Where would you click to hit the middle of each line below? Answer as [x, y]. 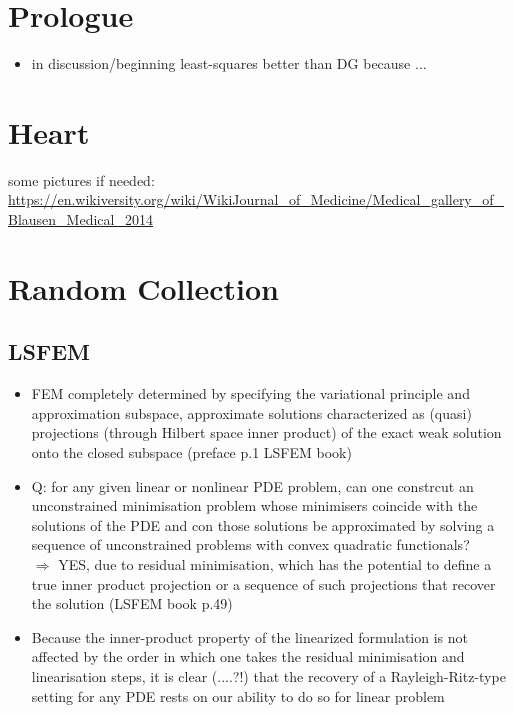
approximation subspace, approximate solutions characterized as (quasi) [251, 412]
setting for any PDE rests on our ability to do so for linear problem [238, 695]
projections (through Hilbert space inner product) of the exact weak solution [266, 432]
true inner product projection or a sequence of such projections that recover [263, 583]
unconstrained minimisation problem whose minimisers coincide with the [254, 505]
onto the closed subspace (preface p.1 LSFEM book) [191, 451]
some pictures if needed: [81, 179]
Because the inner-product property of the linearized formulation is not [249, 636]
